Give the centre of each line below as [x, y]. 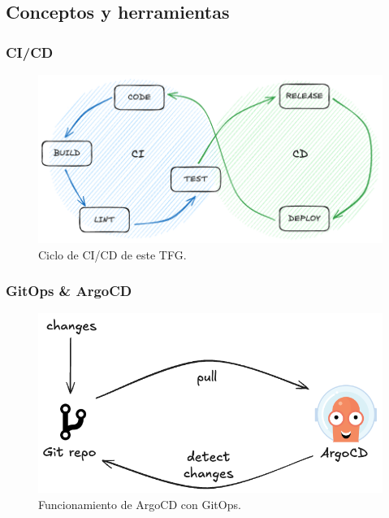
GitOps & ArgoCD [69, 291]
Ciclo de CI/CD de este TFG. [112, 254]
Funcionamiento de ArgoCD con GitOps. [140, 504]
